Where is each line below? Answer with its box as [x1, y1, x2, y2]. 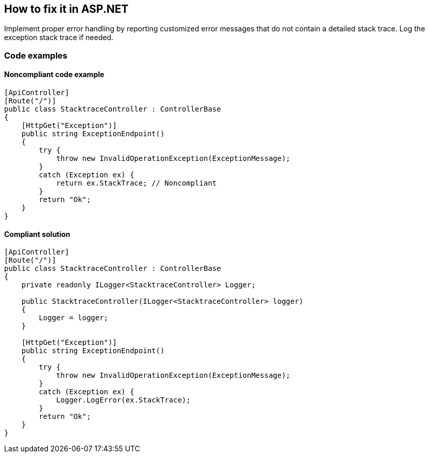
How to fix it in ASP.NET [4, 3, 129, 15]
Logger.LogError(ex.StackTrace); [56, 396, 191, 405]
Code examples [4, 50, 68, 61]
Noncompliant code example [4, 70, 104, 79]
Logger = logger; [39, 314, 109, 322]
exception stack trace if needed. [4, 33, 114, 42]
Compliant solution [4, 229, 70, 239]
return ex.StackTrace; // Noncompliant [56, 179, 217, 188]
